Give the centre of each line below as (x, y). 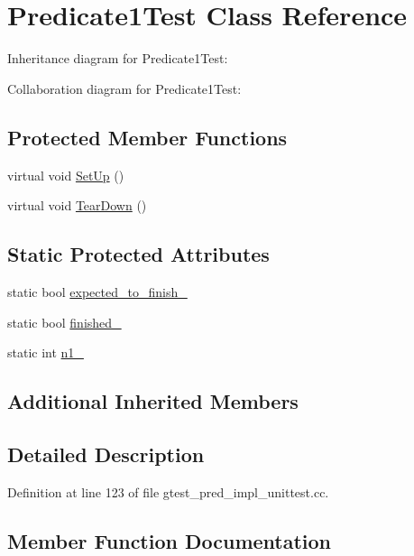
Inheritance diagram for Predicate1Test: (118, 58)
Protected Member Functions (147, 137)
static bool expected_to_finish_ (97, 291)
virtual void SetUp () (66, 175)
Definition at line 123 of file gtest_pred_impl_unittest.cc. (168, 491)
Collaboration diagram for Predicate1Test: (124, 88)
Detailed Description (106, 454)
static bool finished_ (64, 322)
